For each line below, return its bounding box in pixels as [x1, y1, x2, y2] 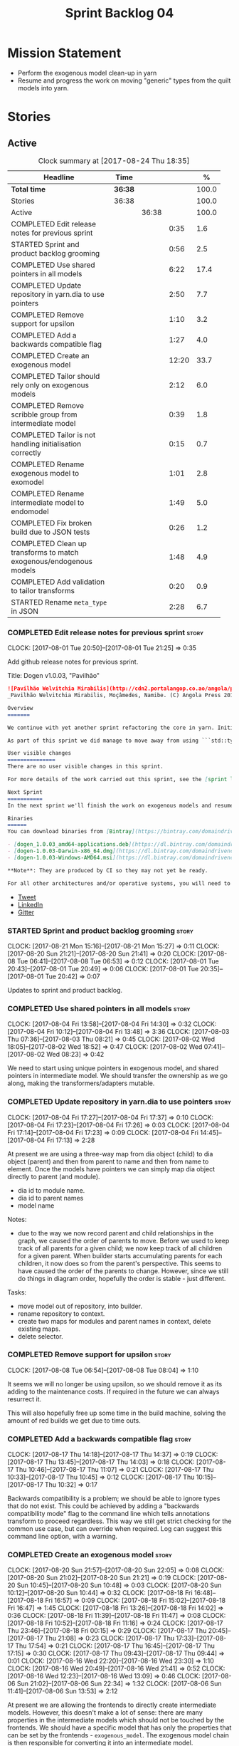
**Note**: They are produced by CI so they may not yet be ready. [7, 867, 208, 874]
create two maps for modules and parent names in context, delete [17, 1317, 211, 1325]
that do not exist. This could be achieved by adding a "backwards [7, 1502, 200, 1510]
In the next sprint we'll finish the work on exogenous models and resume [7, 802, 234, 809]
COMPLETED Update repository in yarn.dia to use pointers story [7, 1097, 231, 1107]
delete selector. [17, 1332, 63, 1340]
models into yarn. [17, 83, 69, 92]
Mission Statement [7, 45, 122, 61]
